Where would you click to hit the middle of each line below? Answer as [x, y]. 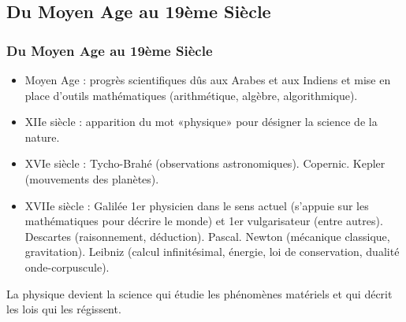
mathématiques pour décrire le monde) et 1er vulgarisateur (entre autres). [204, 221]
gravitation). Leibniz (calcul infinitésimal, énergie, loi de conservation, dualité [212, 252]
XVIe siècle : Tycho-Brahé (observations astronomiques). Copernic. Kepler [205, 163]
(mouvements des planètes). [92, 178]
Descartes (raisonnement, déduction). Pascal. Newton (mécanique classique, [207, 236]
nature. [42, 137]
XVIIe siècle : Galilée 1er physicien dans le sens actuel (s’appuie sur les [197, 205]
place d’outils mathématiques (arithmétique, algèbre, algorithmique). [191, 95]
